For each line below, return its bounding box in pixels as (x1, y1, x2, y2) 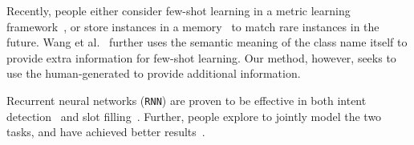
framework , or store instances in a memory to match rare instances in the (6, 18, 379, 34)
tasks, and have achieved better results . (6, 123, 205, 140)
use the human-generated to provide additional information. (6, 65, 301, 82)
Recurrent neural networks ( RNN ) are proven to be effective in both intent (6, 91, 367, 108)
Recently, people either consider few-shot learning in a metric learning (6, 2, 351, 18)
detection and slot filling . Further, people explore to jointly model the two (6, 107, 382, 124)
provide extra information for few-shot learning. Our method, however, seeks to (6, 49, 396, 66)
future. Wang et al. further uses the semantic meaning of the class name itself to (6, 34, 408, 50)
